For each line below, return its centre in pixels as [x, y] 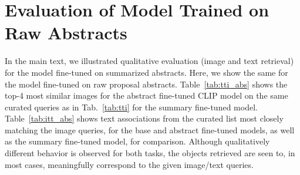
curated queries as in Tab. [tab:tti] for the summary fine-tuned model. [131, 107]
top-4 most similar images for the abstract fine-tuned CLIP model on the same [146, 95]
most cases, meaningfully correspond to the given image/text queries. [129, 164]
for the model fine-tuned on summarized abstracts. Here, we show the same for [146, 72]
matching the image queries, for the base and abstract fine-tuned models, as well [150, 129]
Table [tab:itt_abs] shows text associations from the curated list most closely [144, 118]
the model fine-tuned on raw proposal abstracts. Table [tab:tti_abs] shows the [146, 84]
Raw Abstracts [66, 33]
